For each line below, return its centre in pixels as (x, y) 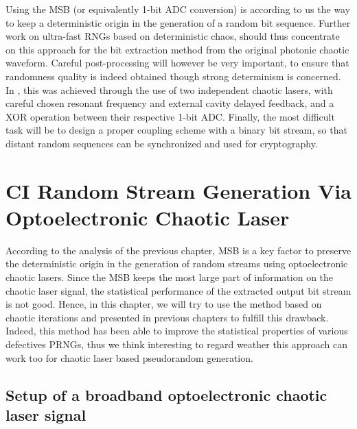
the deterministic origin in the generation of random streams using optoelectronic (177, 263)
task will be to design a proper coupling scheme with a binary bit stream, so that (176, 130)
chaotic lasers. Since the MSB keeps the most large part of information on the (170, 277)
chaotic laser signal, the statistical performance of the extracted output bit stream (178, 290)
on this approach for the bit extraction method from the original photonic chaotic (177, 49)
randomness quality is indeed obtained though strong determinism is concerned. (173, 76)
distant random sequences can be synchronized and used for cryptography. (162, 143)
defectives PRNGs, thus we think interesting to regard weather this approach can (177, 344)
